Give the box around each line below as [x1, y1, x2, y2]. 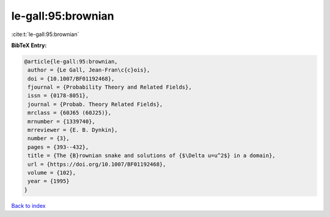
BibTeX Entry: [11, 42, 47, 49]
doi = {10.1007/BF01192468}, [28, 75, 115, 82]
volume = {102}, [28, 169, 76, 176]
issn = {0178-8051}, [28, 92, 89, 99]
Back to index [11, 202, 46, 209]
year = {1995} [28, 178, 70, 185]
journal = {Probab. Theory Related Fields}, [28, 101, 163, 108]
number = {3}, [28, 135, 70, 142]
